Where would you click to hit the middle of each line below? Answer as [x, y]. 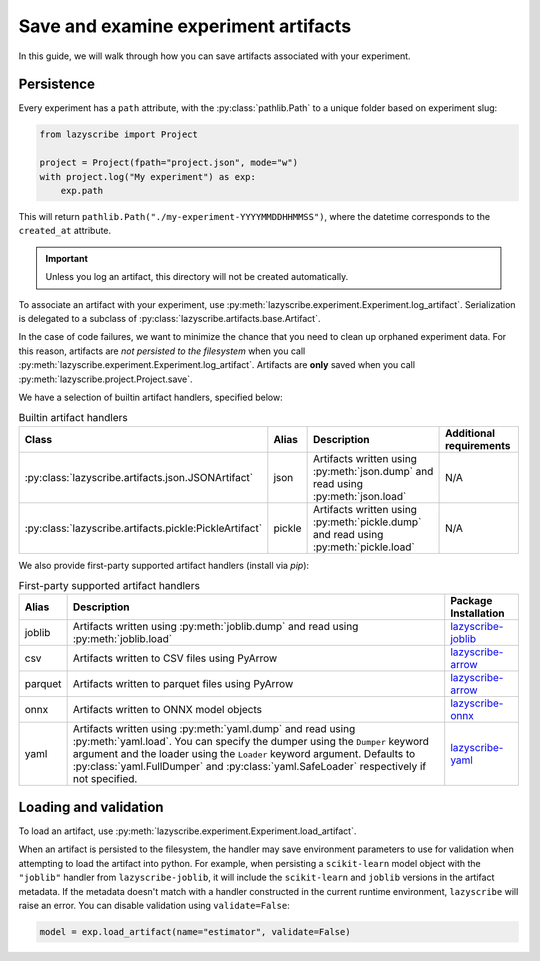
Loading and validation [91, 806]
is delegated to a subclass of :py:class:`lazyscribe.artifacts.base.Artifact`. [169, 318]
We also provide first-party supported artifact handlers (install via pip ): [164, 565]
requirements [478, 445]
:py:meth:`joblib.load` [122, 639]
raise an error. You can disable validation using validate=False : [154, 905]
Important [67, 258]
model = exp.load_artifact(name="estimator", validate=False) [195, 931]
